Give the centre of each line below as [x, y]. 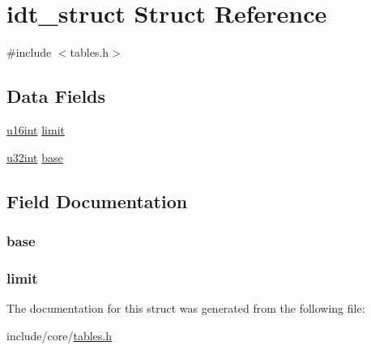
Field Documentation [97, 201]
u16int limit [36, 129]
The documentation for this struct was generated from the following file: [186, 307]
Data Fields [56, 96]
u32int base [35, 157]
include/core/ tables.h [60, 335]
